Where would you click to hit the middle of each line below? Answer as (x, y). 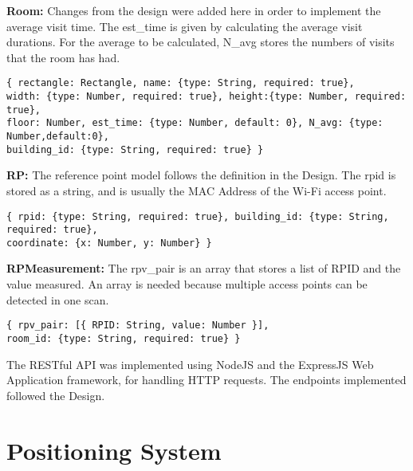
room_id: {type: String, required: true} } (124, 338)
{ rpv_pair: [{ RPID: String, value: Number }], (138, 326)
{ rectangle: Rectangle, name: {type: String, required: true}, (181, 83)
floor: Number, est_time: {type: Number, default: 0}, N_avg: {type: (195, 123)
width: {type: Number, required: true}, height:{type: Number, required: (206, 97)
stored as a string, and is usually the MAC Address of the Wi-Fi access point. (197, 190)
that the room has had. (63, 57)
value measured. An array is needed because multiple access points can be (187, 284)
